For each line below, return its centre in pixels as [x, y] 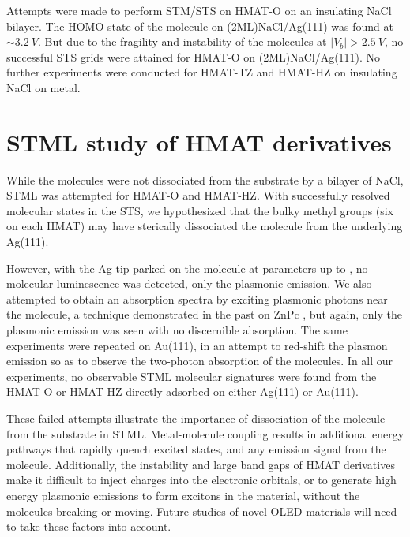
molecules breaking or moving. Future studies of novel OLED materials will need [202, 511]
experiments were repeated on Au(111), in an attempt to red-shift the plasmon [197, 345]
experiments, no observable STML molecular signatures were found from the [192, 376]
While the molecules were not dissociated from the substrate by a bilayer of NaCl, [205, 179]
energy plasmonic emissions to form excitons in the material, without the [183, 495]
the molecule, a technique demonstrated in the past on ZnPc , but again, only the [204, 314]
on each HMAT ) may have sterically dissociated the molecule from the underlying [205, 226]
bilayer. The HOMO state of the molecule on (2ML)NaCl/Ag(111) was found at [200, 26]
